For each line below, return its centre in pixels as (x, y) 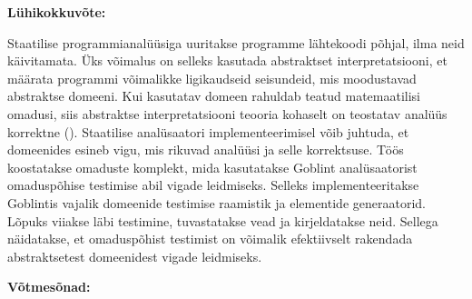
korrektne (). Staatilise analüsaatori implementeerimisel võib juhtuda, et (208, 131)
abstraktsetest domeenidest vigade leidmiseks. (135, 256)
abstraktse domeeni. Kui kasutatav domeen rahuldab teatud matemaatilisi (214, 96)
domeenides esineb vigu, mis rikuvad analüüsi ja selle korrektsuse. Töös (206, 149)
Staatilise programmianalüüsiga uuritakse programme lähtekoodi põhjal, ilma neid (236, 42)
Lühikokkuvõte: (57, 12)
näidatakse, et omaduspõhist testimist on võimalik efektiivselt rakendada (210, 239)
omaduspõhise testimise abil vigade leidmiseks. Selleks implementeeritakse (213, 185)
